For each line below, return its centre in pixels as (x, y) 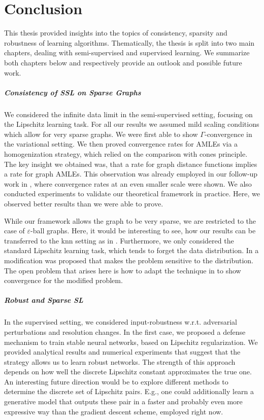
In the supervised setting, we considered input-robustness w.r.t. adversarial (121, 322)
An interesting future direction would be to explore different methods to (116, 381)
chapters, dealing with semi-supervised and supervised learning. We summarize (127, 52)
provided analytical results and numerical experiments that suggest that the (122, 352)
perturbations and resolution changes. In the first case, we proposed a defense (125, 331)
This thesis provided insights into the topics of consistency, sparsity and (116, 33)
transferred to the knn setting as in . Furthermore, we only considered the (119, 240)
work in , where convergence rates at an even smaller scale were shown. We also (128, 183)
